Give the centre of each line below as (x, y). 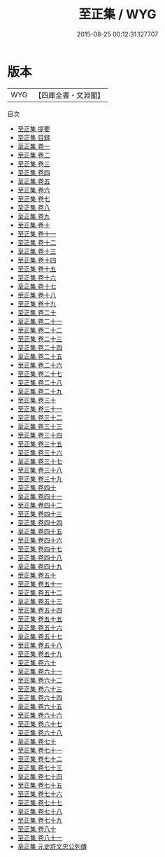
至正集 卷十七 (37, 286)
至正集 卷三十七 (40, 461)
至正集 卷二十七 (40, 374)
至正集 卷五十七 (40, 636)
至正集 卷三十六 (40, 452)
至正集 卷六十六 (40, 715)
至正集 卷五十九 (40, 654)
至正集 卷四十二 (40, 505)
